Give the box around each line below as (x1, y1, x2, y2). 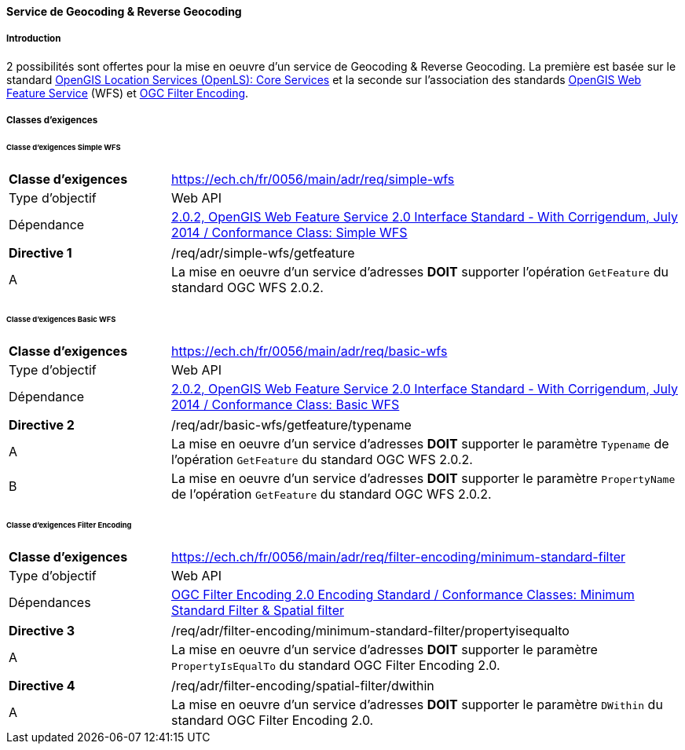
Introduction (6, 33, 61, 45)
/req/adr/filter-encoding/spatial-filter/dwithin (170, 678, 434, 694)
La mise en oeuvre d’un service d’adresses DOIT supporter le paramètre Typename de (170, 435, 669, 452)
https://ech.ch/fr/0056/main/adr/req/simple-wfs (170, 170, 455, 187)
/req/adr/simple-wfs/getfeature (170, 244, 355, 261)
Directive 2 (9, 416, 75, 433)
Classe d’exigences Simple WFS (6, 143, 121, 152)
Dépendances (9, 595, 91, 611)
